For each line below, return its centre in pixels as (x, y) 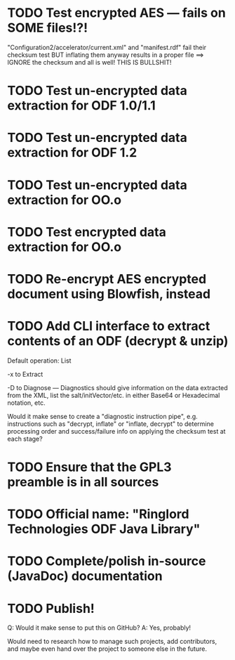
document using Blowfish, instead (109, 294)
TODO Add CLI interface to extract (109, 326)
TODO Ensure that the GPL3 (89, 467)
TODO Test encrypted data (87, 232)
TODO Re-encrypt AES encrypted (107, 279)
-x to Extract (25, 374)
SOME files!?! (48, 28)
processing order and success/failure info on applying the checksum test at (116, 431)
